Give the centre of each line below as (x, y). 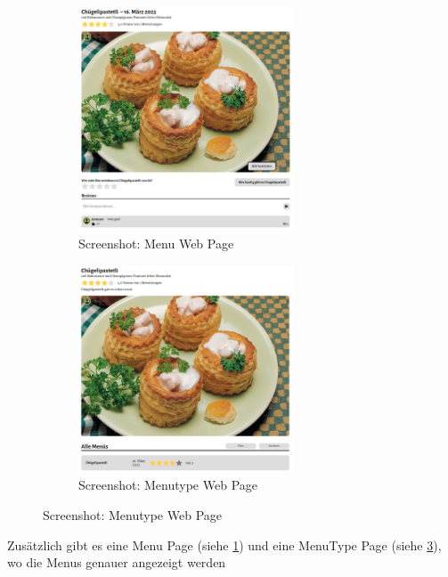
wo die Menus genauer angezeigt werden (117, 562)
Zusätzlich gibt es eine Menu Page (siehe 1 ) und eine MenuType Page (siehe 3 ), (224, 544)
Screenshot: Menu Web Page (156, 243)
